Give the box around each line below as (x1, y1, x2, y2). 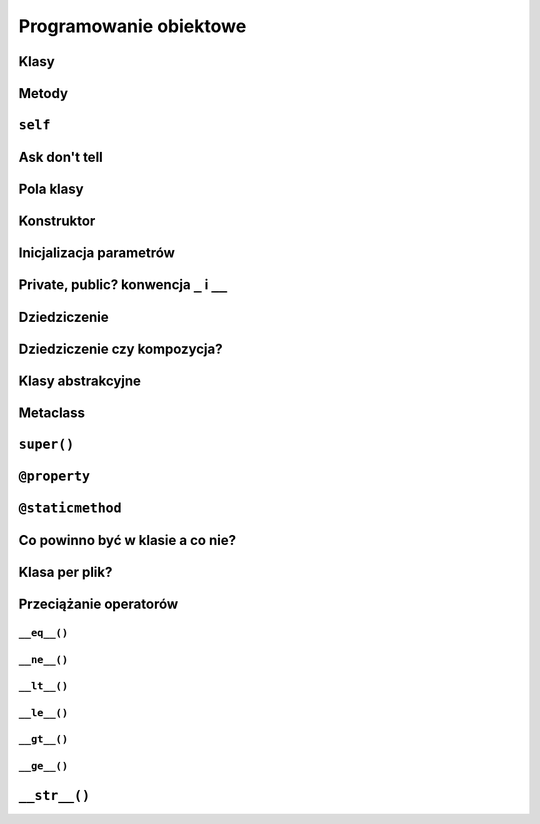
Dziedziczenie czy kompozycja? (18, 341, 223, 358)
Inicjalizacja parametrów (18, 245, 175, 262)
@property (18, 468, 90, 485)
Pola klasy (18, 181, 84, 198)
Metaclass (18, 405, 85, 422)
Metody (18, 85, 69, 102)
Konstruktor (18, 213, 96, 230)
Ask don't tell (18, 149, 104, 166)
